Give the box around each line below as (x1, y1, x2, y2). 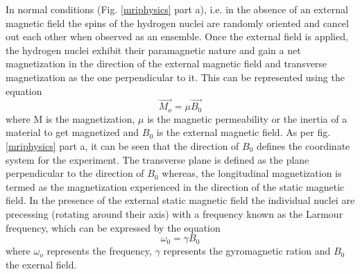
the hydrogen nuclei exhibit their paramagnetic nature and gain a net (6, 42, 301, 57)
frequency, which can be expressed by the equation (6, 220, 221, 234)
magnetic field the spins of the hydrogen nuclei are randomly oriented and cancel (6, 15, 349, 30)
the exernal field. (6, 257, 77, 271)
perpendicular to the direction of (6, 166, 144, 180)
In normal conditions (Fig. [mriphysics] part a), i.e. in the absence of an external (6, 2, 348, 16)
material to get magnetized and (6, 125, 139, 139)
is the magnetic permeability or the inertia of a (147, 111, 348, 126)
